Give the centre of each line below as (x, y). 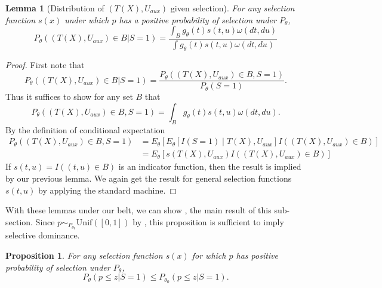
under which (87, 19)
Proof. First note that (45, 64)
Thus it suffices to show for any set (69, 96)
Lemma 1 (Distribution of (55, 8)
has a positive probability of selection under (198, 19)
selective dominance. (43, 235)
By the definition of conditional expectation (85, 129)
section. (19, 221)
